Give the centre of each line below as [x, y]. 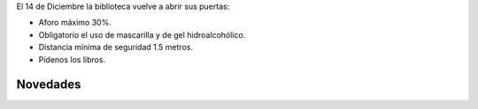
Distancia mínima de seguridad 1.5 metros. [116, 47]
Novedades [49, 85]
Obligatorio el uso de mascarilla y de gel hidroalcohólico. [142, 34]
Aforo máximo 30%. [75, 23]
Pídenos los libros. [72, 59]
